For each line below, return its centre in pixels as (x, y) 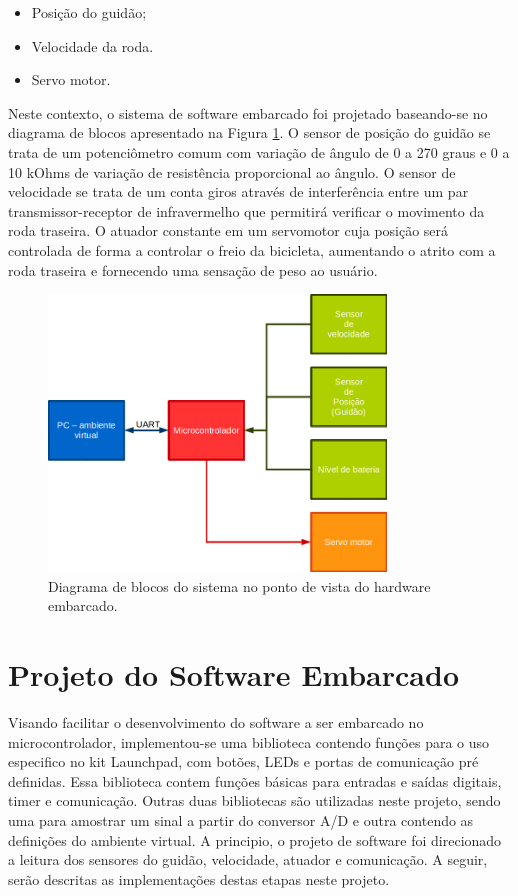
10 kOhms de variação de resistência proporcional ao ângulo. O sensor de (232, 171)
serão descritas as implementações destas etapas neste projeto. (199, 878)
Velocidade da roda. (92, 45)
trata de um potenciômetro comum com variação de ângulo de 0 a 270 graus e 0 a (259, 151)
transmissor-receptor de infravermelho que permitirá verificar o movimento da (246, 210)
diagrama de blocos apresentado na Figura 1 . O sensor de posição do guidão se (249, 132)
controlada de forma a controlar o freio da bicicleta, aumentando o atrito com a (252, 249)
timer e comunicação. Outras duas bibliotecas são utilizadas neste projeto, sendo (254, 800)
